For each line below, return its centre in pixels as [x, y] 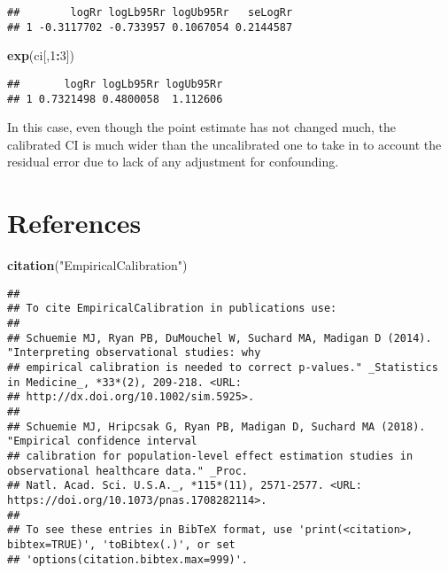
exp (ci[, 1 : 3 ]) [41, 55]
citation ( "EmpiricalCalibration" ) [97, 265]
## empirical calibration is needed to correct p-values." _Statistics [223, 368]
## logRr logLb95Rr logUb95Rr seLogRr [150, 12]
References [74, 223]
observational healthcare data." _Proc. [128, 471]
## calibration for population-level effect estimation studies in [210, 456]
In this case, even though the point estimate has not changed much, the [201, 127]
